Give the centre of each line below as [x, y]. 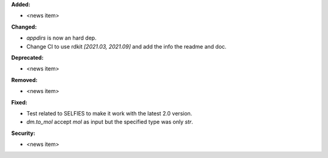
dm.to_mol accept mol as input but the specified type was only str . [110, 122]
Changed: [24, 27]
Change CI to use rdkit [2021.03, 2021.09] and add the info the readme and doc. [127, 46]
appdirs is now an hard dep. [61, 38]
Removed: [24, 80]
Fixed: [19, 102]
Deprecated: [27, 57]
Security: [23, 133]
